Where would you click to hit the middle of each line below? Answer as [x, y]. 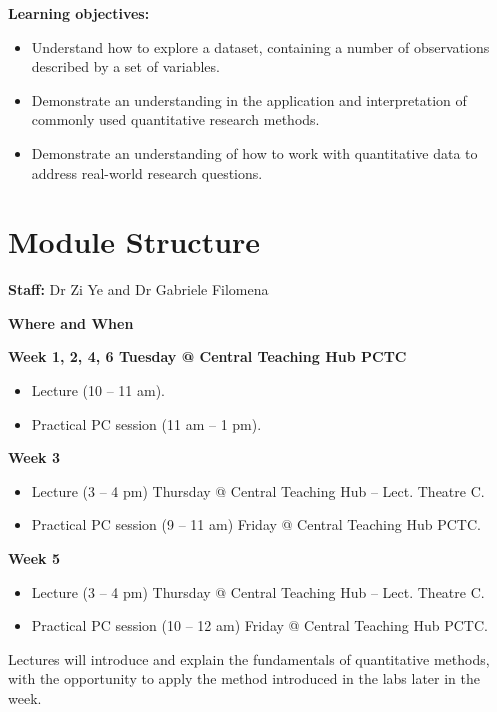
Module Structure [134, 241]
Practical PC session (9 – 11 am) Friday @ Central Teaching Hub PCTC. [256, 524]
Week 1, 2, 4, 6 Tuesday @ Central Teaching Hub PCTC [207, 356]
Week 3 [34, 457]
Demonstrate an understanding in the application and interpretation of [249, 99]
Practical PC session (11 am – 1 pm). [146, 423]
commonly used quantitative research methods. [175, 119]
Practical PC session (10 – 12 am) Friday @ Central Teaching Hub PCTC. [259, 625]
